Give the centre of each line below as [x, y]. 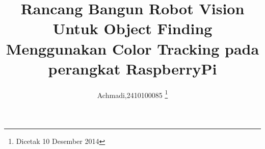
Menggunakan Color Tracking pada [132, 48]
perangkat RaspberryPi [132, 68]
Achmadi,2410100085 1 [132, 94]
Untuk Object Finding [132, 28]
